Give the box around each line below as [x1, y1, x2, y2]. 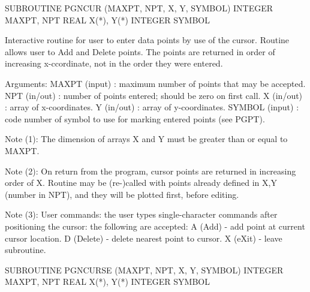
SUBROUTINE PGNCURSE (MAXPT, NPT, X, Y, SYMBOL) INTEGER [5, 263, 284, 276]
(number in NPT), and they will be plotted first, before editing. [5, 188, 239, 200]
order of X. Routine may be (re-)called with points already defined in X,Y [5, 176, 277, 189]
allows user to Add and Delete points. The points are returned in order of [5, 45, 275, 58]
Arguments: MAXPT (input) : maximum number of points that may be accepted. [5, 77, 306, 89]
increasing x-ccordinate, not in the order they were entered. [5, 57, 223, 70]
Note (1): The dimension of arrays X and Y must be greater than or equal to [5, 133, 288, 145]
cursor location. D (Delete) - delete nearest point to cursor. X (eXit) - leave [5, 231, 282, 244]
